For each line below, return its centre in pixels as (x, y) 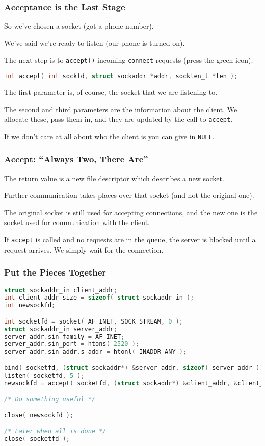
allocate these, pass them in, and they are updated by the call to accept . (118, 119)
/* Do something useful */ (50, 399)
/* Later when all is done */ (55, 431)
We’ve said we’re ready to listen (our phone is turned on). (95, 43)
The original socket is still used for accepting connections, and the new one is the (131, 212)
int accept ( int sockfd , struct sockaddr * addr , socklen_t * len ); (121, 76)
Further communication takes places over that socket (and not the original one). (129, 195)
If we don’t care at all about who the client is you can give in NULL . (109, 136)
